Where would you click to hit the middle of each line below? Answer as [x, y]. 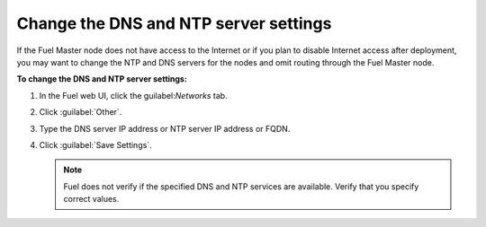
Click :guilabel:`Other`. [81, 112]
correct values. [91, 199]
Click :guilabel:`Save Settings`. [95, 144]
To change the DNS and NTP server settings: [102, 79]
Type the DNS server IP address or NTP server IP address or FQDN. [165, 128]
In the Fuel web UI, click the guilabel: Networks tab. [134, 95]
